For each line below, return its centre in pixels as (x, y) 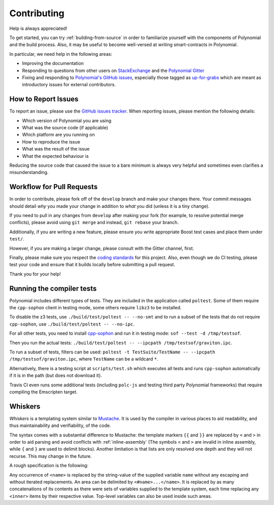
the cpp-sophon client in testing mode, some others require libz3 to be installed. (96, 308)
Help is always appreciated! (38, 28)
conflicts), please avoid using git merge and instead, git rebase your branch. (94, 223)
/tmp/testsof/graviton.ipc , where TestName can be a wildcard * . (84, 359)
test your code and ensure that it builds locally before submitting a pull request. (92, 265)
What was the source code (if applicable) (65, 127)
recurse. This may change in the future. (51, 456)
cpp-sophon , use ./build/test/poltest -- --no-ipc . (72, 324)
